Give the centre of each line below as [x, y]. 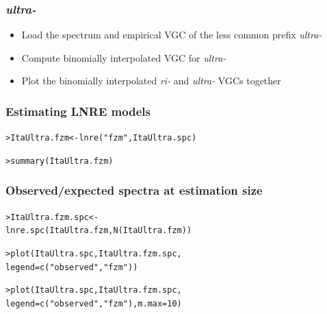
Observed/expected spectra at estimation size [134, 190]
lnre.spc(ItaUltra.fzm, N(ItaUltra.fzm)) [99, 231]
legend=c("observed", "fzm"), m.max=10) [94, 304]
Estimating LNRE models [78, 111]
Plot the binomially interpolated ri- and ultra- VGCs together [151, 81]
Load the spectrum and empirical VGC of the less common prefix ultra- [172, 35]
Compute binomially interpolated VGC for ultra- [124, 57]
